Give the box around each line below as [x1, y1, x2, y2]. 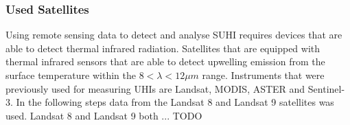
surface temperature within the [5, 68, 136, 82]
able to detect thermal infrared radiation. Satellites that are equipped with [5, 41, 320, 55]
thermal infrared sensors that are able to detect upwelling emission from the [5, 54, 325, 69]
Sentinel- [307, 81, 345, 95]
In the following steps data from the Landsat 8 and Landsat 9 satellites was [16, 95, 334, 109]
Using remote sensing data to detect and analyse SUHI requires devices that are [5, 27, 342, 42]
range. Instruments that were [202, 68, 325, 82]
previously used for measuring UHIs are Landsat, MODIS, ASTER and [5, 81, 305, 95]
